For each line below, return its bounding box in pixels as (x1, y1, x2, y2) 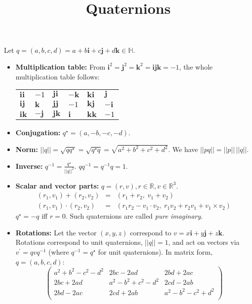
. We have (168, 144, 198, 154)
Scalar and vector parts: (15, 180, 99, 190)
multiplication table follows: (15, 71, 100, 81)
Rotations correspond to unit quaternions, (15, 237, 143, 247)
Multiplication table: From (15, 61, 106, 72)
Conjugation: (15, 127, 61, 138)
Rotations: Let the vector (15, 227, 97, 237)
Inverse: (15, 160, 43, 171)
